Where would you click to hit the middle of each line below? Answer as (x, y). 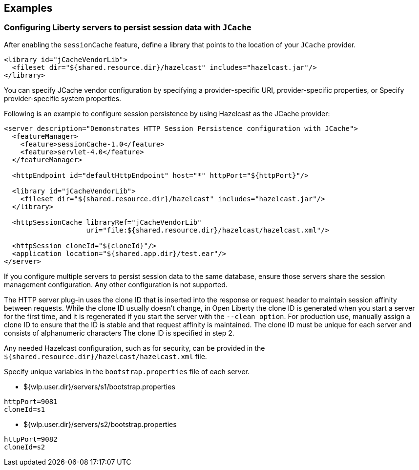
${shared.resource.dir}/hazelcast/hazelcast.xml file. (105, 356)
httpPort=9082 (31, 439)
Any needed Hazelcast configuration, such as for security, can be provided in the (135, 348)
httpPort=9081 (31, 401)
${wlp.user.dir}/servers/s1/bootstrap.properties (99, 386)
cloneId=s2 (25, 447)
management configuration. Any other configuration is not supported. (116, 284)
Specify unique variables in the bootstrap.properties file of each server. (127, 371)
